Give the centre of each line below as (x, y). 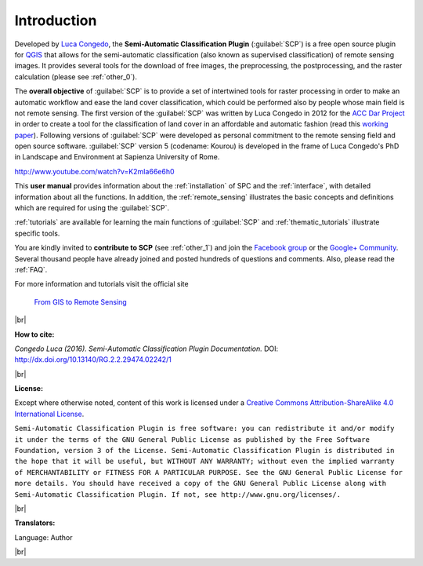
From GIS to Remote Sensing (80, 301)
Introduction (56, 20)
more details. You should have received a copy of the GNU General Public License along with (201, 484)
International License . (49, 414)
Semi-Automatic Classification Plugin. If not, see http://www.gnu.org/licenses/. (177, 494)
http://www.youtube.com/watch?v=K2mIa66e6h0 (95, 171)
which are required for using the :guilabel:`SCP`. (92, 208)
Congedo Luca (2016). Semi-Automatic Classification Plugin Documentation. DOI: (146, 349)
